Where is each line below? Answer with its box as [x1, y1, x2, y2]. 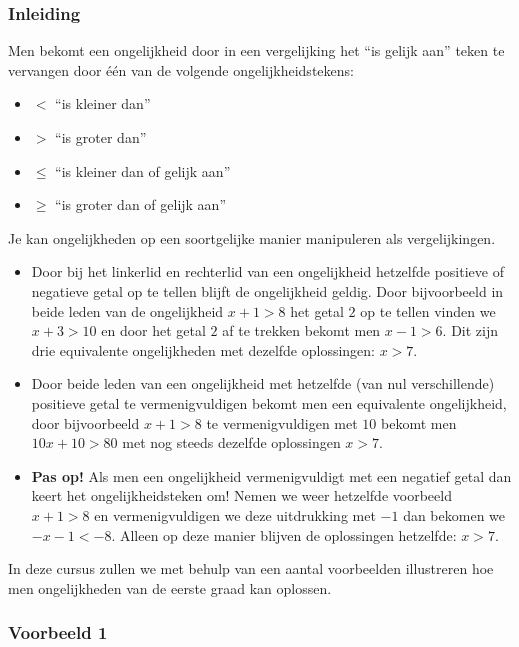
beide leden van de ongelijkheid [31, 300, 224, 321]
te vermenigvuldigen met [206, 412, 358, 433]
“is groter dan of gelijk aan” [55, 194, 226, 215]
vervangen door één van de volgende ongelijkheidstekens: [8, 59, 354, 80]
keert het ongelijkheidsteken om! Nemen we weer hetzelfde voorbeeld [31, 485, 452, 506]
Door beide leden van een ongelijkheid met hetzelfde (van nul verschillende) [31, 373, 495, 394]
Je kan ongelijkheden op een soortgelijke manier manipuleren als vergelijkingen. [8, 227, 496, 248]
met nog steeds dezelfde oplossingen [122, 432, 341, 453]
